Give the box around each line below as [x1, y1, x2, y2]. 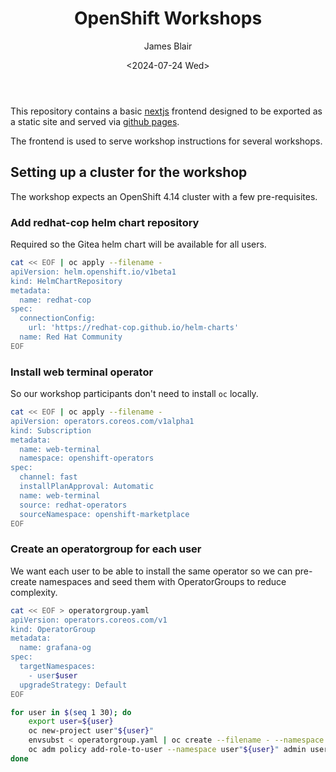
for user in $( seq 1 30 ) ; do [10, 707, 132, 717]
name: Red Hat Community [19, 332, 123, 342]
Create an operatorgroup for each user [10, 542, 202, 556]
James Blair [143, 40, 193, 52]
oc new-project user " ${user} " [28, 726, 155, 736]
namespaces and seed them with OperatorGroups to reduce [38, 575, 287, 587]
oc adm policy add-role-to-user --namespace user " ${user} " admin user [28, 745, 329, 755]
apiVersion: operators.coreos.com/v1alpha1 [10, 416, 195, 426]
